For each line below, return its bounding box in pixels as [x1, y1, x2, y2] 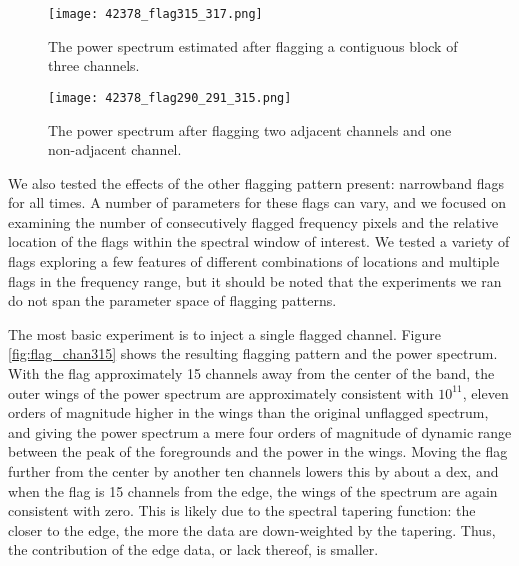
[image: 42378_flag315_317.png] [48, 7, 263, 21]
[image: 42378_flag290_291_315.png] [48, 90, 292, 105]
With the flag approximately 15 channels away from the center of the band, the [8, 363, 495, 384]
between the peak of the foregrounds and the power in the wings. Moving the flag [8, 441, 508, 462]
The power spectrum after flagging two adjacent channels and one [48, 119, 452, 140]
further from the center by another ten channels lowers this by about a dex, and [8, 461, 499, 481]
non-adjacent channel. [48, 139, 182, 160]
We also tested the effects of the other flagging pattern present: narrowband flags [8, 172, 505, 193]
